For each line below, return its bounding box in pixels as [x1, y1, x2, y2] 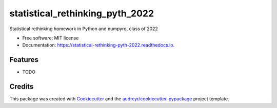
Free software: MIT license [22, 35, 79, 41]
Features [9, 55, 38, 64]
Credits [9, 82, 34, 91]
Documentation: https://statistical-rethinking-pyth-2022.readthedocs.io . [22, 42, 175, 48]
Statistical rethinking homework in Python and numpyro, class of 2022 [9, 26, 159, 32]
